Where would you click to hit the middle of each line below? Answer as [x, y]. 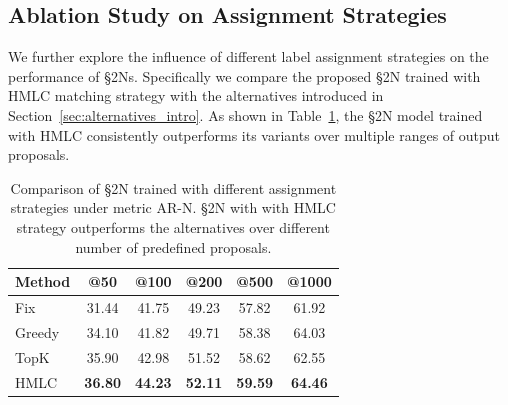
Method [43, 281]
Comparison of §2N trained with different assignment [173, 187]
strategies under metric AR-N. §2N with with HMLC [173, 207]
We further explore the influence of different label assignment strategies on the [248, 56]
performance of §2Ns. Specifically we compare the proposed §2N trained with [244, 75]
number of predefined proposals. [173, 246]
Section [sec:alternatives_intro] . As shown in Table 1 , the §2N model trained [245, 114]
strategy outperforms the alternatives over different [173, 226]
